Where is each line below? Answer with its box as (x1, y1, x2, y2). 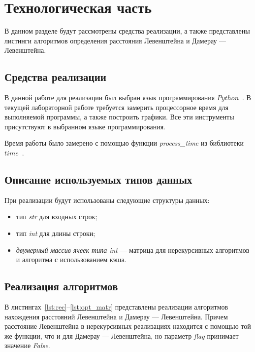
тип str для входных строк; (16, 211, 97, 222)
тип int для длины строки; (16, 228, 96, 238)
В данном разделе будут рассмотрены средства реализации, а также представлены (4, 26, 250, 36)
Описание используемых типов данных (4, 172, 192, 187)
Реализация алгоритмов (4, 278, 118, 294)
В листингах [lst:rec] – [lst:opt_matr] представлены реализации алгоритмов (4, 302, 228, 312)
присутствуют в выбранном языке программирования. (4, 121, 166, 131)
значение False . (4, 340, 50, 351)
